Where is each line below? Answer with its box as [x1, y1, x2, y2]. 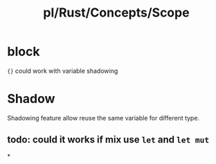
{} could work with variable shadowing [7, 66, 118, 75]
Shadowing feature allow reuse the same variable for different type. [7, 113, 199, 122]
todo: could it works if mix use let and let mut [7, 134, 210, 146]
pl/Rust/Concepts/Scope [43, 5, 190, 21]
